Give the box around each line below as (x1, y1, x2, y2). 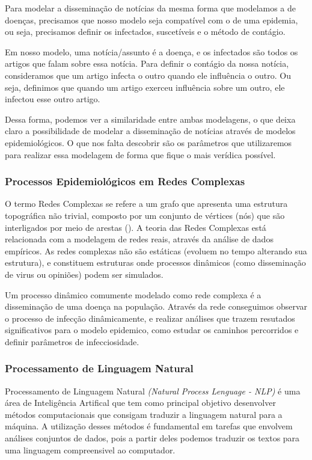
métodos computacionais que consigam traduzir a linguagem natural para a (5, 408, 283, 420)
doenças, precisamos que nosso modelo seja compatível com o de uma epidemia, (5, 13, 298, 26)
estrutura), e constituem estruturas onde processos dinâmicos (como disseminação (5, 256, 306, 269)
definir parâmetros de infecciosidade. (5, 335, 139, 348)
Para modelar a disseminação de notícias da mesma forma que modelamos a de (5, 2, 296, 14)
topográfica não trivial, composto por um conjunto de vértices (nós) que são (5, 209, 285, 221)
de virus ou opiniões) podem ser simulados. (5, 268, 164, 280)
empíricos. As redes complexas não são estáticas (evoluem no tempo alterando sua (5, 244, 307, 257)
